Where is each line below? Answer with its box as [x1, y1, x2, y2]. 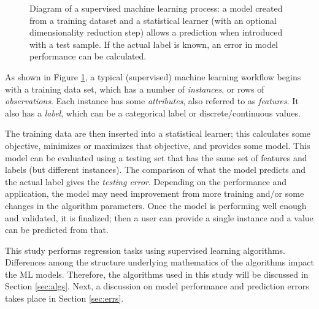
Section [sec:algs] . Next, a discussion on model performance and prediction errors [5, 280, 309, 292]
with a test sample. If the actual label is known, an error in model [29, 37, 278, 50]
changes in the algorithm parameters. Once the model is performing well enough [5, 199, 307, 212]
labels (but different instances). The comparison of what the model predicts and [5, 163, 306, 176]
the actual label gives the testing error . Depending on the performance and [5, 175, 287, 188]
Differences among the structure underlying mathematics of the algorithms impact [5, 256, 314, 269]
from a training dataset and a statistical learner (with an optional [29, 13, 277, 26]
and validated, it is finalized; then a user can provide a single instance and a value [5, 211, 313, 224]
